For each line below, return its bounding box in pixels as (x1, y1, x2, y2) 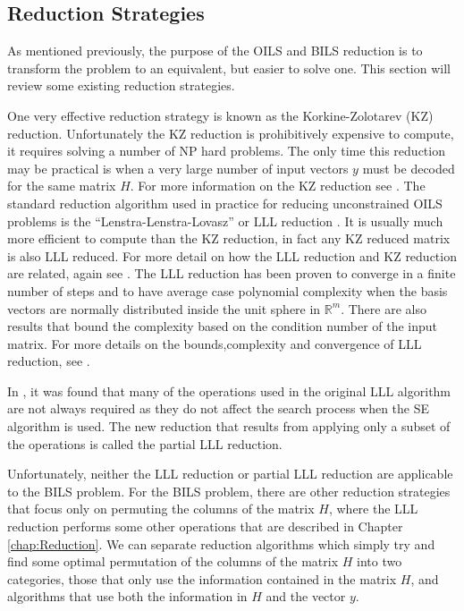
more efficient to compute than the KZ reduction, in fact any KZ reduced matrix (7, 229, 451, 248)
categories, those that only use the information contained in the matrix (7, 569, 397, 588)
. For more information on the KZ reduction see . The (130, 176, 426, 195)
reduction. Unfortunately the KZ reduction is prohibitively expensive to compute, (7, 123, 454, 142)
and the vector (266, 587, 346, 606)
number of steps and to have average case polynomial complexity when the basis (7, 281, 448, 300)
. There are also (341, 299, 426, 318)
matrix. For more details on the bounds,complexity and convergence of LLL (7, 334, 422, 352)
